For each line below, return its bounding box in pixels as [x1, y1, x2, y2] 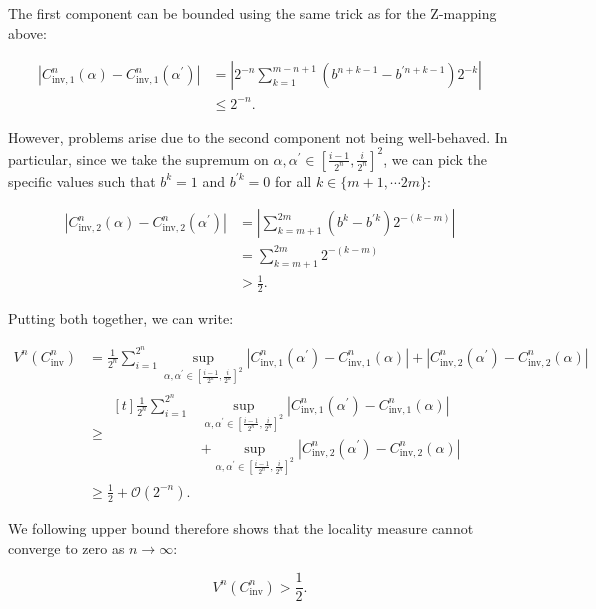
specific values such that [8, 170, 156, 191]
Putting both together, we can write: [8, 308, 234, 329]
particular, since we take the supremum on [8, 148, 269, 169]
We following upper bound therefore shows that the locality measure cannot [8, 517, 474, 538]
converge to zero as [8, 537, 125, 558]
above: [8, 22, 47, 43]
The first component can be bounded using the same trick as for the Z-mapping [8, 3, 497, 23]
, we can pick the [383, 148, 487, 169]
